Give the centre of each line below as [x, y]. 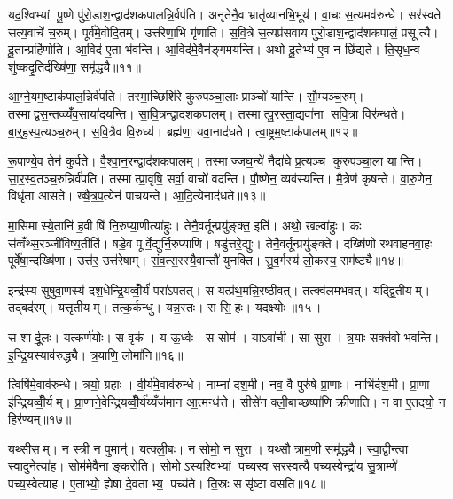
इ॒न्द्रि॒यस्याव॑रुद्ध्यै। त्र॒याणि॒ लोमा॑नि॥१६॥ [96, 354]
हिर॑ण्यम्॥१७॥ [40, 419]
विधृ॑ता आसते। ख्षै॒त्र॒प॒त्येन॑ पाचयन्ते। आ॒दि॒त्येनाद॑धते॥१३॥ [137, 195]
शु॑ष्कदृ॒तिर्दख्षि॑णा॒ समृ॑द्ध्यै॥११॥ [74, 66]
